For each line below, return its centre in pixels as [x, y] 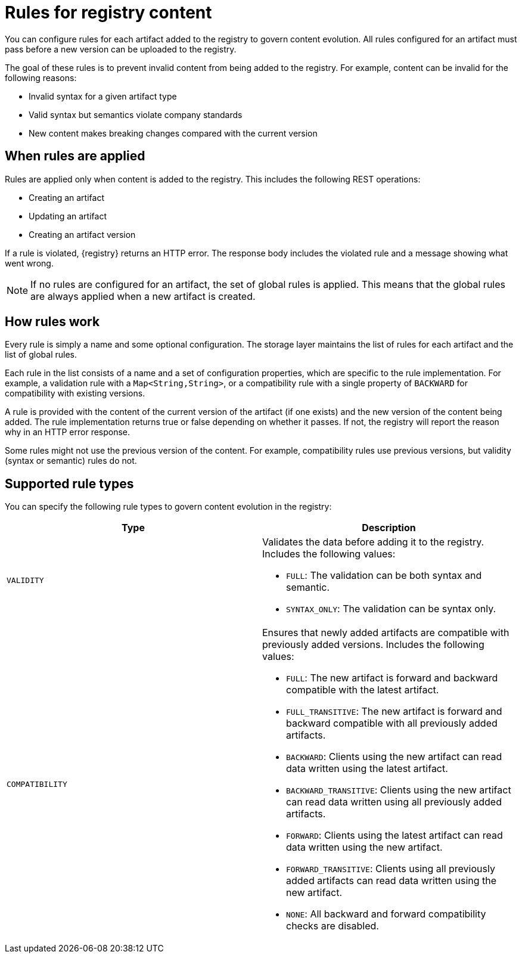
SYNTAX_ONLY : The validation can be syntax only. [391, 609]
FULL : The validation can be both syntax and [384, 576]
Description [389, 528]
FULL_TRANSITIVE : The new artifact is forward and [394, 711]
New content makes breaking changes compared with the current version [173, 133]
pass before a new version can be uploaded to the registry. [121, 49]
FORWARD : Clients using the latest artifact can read [394, 835]
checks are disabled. [333, 926]
